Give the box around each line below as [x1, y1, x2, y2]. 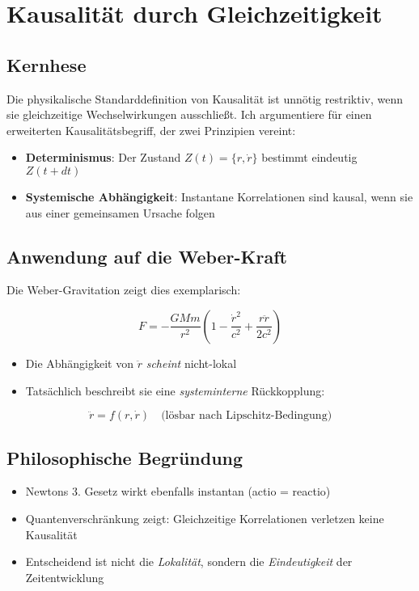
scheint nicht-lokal [146, 354, 237, 371]
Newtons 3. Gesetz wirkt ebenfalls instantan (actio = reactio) [25, 483, 331, 500]
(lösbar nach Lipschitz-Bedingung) [161, 410, 332, 422]
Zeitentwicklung [25, 568, 104, 585]
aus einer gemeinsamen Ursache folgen [25, 204, 215, 221]
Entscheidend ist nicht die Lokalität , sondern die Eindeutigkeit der [25, 553, 353, 570]
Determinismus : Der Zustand [25, 149, 181, 166]
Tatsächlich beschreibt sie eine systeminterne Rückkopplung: [25, 382, 325, 399]
